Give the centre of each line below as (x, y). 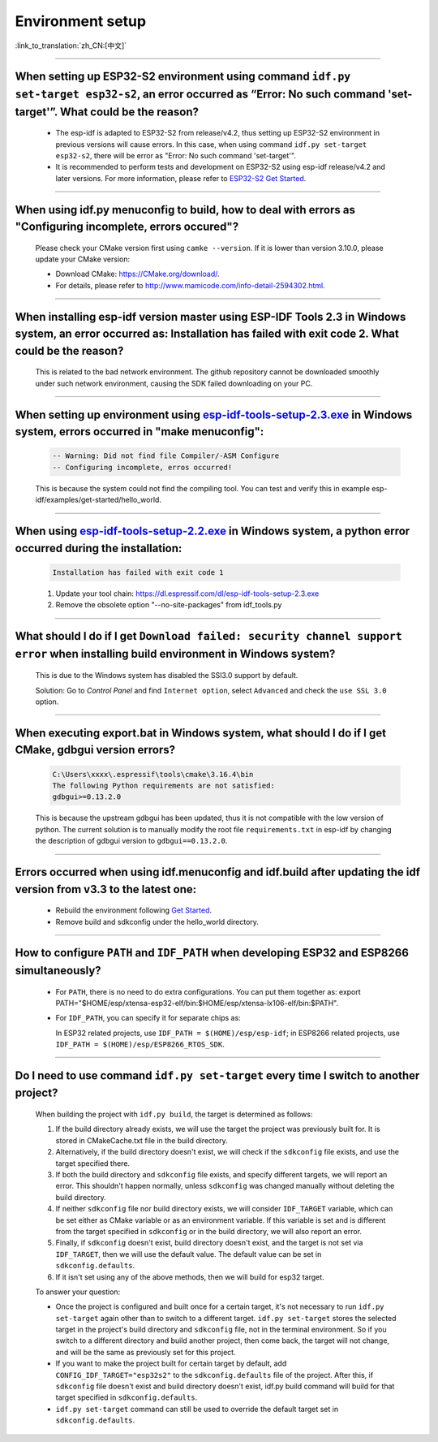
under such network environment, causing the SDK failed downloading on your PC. (174, 383)
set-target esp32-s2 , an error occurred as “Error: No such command (200, 94)
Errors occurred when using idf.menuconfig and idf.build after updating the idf (218, 872)
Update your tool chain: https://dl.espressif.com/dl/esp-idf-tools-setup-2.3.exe (187, 594)
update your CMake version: (83, 259)
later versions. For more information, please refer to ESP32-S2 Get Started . (181, 178)
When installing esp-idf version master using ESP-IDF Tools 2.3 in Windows (210, 317)
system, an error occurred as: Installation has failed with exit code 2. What (207, 334)
